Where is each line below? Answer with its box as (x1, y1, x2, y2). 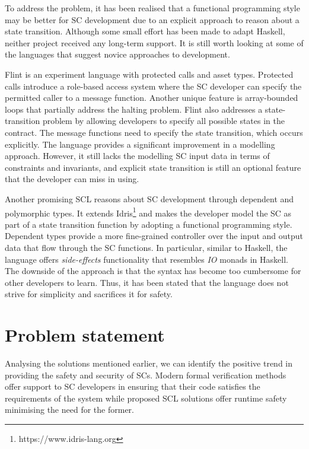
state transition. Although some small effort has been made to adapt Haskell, (5, 25, 285, 37)
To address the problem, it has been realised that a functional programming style (5, 2, 300, 14)
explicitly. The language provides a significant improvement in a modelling (5, 138, 275, 150)
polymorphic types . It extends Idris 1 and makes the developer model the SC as (5, 205, 292, 219)
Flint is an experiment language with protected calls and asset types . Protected (5, 68, 294, 80)
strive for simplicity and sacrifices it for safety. (5, 288, 173, 300)
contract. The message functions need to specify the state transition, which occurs (5, 126, 303, 138)
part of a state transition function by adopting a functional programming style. (5, 218, 292, 230)
